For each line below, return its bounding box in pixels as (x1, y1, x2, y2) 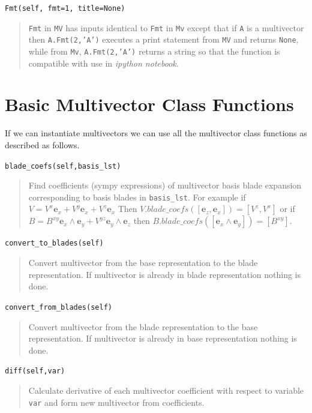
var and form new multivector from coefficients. (28, 396, 205, 408)
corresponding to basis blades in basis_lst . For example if (28, 190, 246, 203)
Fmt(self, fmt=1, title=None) (5, 4, 125, 13)
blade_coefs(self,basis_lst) (5, 161, 121, 170)
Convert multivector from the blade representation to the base (28, 320, 258, 333)
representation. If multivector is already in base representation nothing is (28, 332, 297, 345)
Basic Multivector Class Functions (5, 92, 294, 116)
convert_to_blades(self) (5, 239, 104, 248)
